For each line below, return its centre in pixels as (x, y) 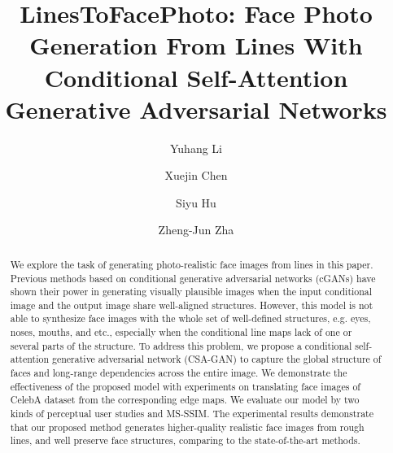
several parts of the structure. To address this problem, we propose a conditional (181, 345)
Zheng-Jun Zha (196, 230)
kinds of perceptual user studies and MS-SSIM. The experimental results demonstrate (192, 414)
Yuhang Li (196, 148)
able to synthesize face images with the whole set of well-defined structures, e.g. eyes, (190, 318)
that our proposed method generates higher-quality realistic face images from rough (187, 427)
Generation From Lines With (196, 45)
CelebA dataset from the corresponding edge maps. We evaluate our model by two (185, 400)
